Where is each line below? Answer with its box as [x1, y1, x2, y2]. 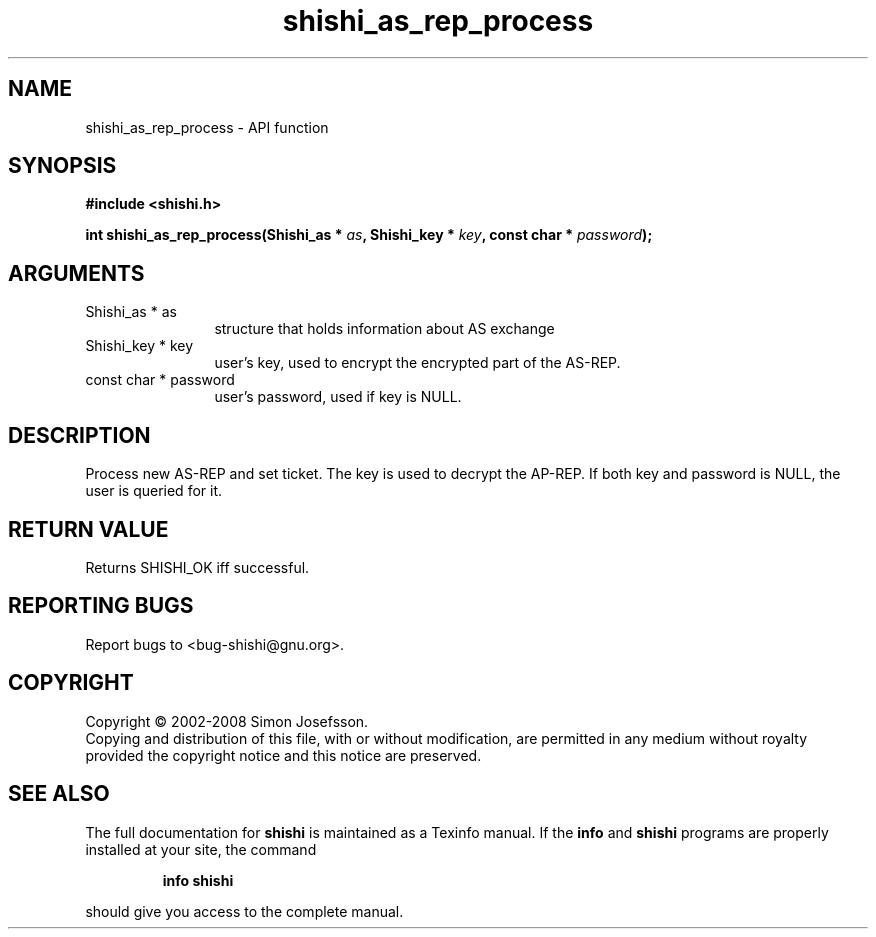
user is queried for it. [85, 482, 223, 500]
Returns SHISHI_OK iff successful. [85, 558, 310, 576]
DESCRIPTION [8, 422, 151, 448]
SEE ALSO [8, 781, 110, 807]
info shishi [162, 871, 234, 889]
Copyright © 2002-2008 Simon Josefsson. [85, 712, 369, 730]
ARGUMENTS [8, 260, 145, 286]
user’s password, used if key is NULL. [214, 388, 462, 406]
